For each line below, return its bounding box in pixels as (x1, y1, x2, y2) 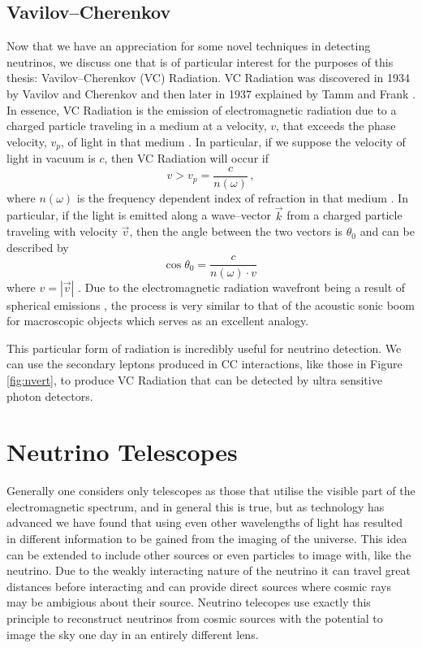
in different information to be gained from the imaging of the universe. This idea (6, 530, 407, 546)
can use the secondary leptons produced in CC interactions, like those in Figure (6, 355, 403, 372)
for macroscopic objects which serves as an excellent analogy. (6, 312, 309, 329)
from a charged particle (286, 207, 403, 224)
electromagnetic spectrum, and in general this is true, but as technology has (6, 498, 385, 515)
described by (6, 238, 69, 255)
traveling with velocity (6, 223, 118, 240)
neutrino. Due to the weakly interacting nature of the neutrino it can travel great (6, 562, 411, 579)
